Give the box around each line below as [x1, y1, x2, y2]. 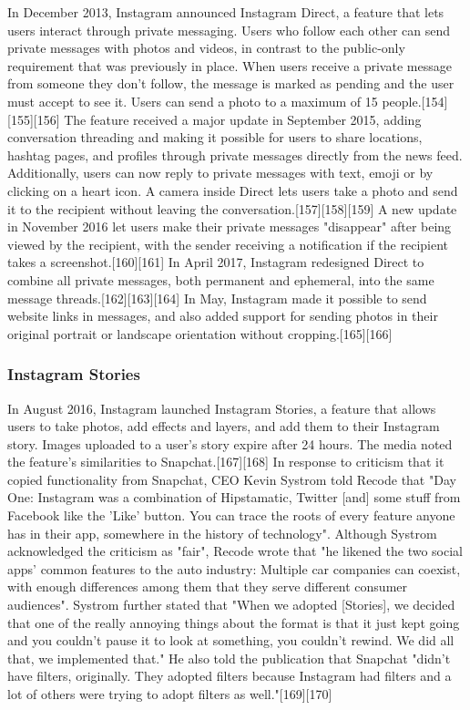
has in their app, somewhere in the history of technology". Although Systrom [7, 523, 437, 542]
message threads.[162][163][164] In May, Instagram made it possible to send [7, 288, 427, 307]
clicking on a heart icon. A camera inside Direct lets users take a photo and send [7, 180, 458, 200]
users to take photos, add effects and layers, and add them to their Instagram [7, 417, 440, 436]
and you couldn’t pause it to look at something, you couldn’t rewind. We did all [7, 631, 455, 650]
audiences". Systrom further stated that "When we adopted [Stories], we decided [7, 595, 455, 614]
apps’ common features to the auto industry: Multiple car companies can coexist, [7, 559, 461, 578]
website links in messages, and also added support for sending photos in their [7, 306, 438, 325]
